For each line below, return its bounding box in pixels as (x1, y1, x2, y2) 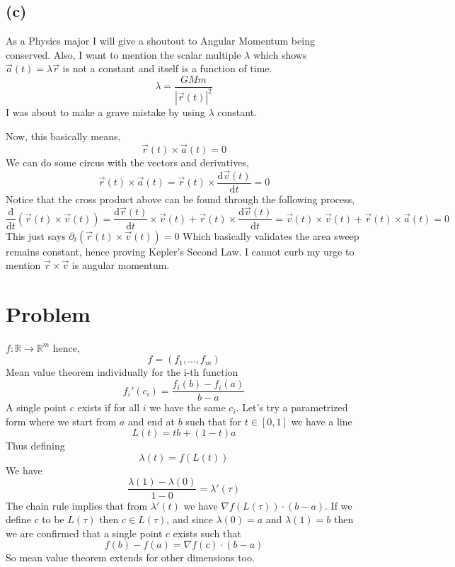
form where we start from (6, 413, 117, 428)
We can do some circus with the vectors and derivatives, (6, 154, 249, 169)
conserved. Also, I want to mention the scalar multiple (6, 47, 241, 62)
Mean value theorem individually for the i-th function (6, 365, 238, 379)
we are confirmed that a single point (6, 525, 163, 540)
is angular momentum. (71, 258, 170, 273)
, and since (166, 512, 213, 527)
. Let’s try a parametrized (236, 400, 348, 415)
